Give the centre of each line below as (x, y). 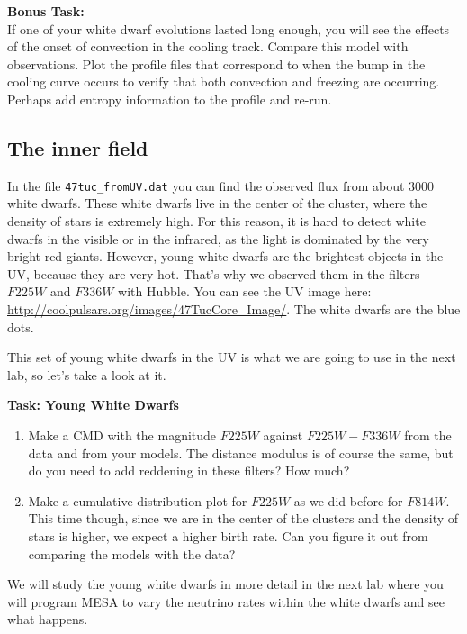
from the (428, 435)
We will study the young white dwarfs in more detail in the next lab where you (225, 584)
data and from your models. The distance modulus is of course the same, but (241, 453)
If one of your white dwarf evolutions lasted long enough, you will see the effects (229, 28)
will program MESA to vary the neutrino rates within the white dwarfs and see (226, 601)
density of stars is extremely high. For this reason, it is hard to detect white (216, 221)
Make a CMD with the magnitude (122, 435)
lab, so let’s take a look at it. (87, 374)
